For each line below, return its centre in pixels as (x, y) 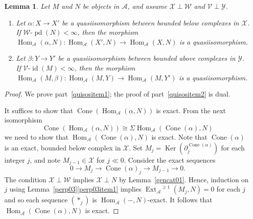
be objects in (101, 6)
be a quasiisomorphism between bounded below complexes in (150, 22)
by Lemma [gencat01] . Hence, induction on (184, 179)
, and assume (147, 6)
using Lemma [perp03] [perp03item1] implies (76, 189)
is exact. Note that (179, 136)
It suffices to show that (39, 110)
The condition (25, 179)
